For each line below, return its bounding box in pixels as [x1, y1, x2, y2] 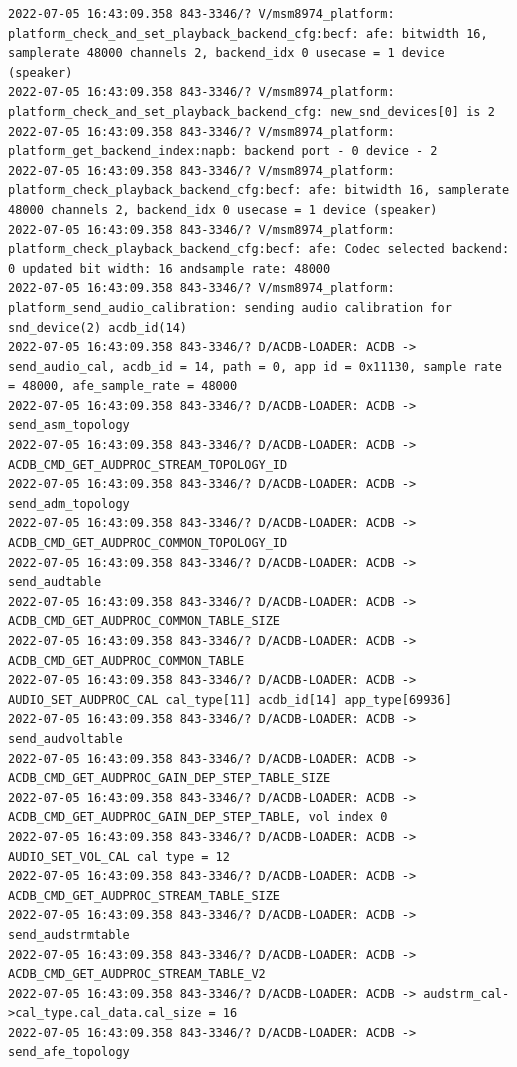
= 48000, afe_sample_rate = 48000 [8, 379, 238, 394]
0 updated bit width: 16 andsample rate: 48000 [8, 261, 331, 276]
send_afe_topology [8, 1045, 130, 1060]
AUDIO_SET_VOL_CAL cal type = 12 [8, 849, 230, 864]
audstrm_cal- [423, 986, 510, 1001]
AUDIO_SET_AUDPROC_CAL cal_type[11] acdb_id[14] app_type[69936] [8, 692, 452, 707]
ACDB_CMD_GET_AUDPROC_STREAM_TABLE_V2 [8, 967, 266, 982]
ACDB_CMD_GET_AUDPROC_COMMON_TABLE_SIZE [8, 614, 281, 629]
